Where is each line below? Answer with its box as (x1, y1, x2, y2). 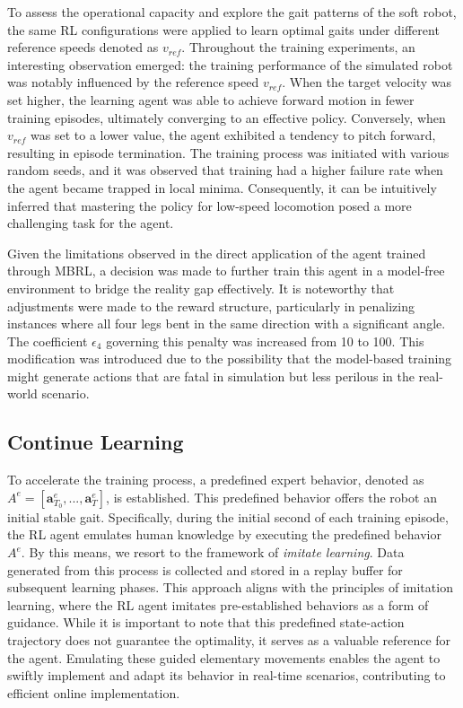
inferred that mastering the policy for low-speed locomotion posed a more (7, 196, 412, 214)
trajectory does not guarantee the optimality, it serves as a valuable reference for (7, 631, 451, 650)
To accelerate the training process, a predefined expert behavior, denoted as (7, 470, 424, 489)
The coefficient (7, 331, 88, 350)
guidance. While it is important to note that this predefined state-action (7, 613, 405, 632)
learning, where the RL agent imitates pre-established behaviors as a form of (7, 595, 429, 614)
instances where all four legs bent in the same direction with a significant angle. (7, 314, 446, 333)
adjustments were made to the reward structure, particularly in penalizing (7, 296, 415, 315)
